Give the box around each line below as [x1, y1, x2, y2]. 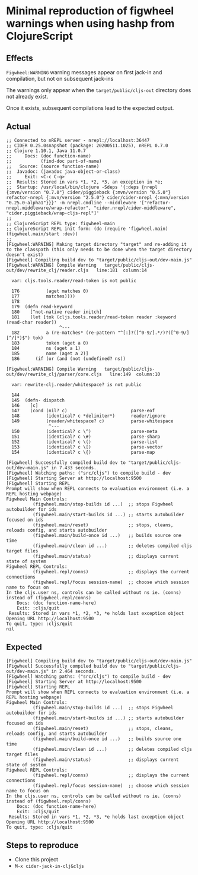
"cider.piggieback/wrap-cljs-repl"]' [6, 210, 100, 216]
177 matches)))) [11, 293, 76, 299]
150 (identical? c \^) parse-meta [11, 428, 158, 434]
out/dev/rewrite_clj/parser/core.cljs [6, 371, 102, 377]
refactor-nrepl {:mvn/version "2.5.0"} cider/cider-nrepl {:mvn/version [6, 194, 190, 200]
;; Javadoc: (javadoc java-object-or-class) [6, 168, 120, 175]
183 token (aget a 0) [11, 340, 89, 346]
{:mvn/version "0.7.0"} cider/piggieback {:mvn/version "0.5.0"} [6, 189, 171, 195]
